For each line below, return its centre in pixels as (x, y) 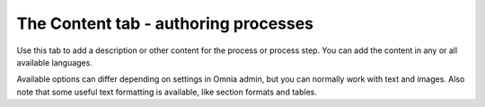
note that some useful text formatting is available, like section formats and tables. (167, 92)
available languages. (55, 62)
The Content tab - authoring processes (165, 23)
